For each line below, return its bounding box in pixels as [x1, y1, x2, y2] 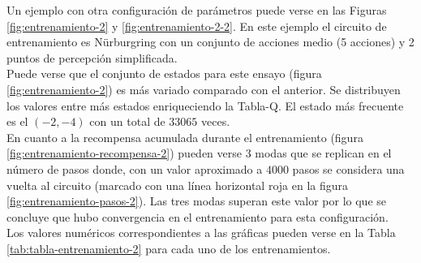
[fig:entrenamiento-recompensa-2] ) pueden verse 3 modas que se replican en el [6, 144, 392, 162]
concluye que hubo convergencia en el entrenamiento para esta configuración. [6, 208, 389, 225]
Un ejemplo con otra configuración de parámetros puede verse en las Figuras [6, 2, 387, 18]
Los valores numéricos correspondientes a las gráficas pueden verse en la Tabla [6, 224, 396, 241]
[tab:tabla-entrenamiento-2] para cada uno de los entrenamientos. [6, 239, 331, 257]
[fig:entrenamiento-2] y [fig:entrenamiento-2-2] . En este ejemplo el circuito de [6, 17, 387, 34]
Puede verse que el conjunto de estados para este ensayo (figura [6, 65, 322, 82]
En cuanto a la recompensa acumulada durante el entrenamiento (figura [6, 128, 363, 145]
